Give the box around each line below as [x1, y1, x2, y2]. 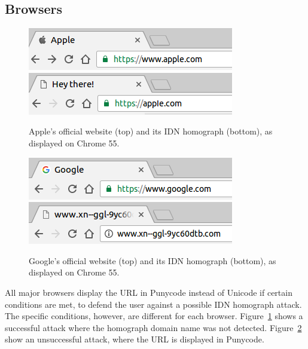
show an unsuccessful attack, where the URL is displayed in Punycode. [5, 333, 264, 345]
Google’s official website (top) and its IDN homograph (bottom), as [29, 254, 276, 267]
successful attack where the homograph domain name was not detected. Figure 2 [5, 321, 302, 333]
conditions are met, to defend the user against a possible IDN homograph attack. [5, 298, 302, 310]
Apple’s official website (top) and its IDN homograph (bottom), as [29, 125, 273, 137]
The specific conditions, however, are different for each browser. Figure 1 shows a [5, 310, 303, 322]
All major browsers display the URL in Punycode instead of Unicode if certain [5, 286, 292, 298]
